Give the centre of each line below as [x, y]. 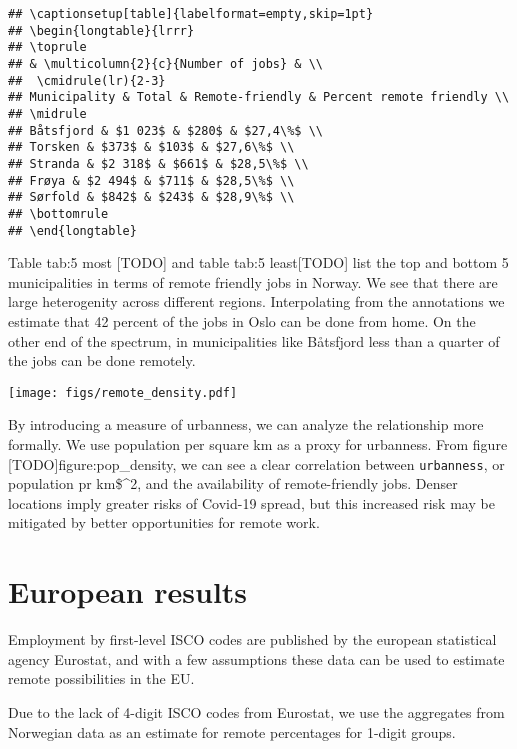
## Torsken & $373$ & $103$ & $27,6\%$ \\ [151, 147]
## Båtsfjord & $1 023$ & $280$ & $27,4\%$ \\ [165, 130]
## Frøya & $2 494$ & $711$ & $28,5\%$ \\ [151, 180]
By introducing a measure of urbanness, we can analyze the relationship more [246, 424]
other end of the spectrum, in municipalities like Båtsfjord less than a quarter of [254, 340]
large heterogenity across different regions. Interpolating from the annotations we [256, 301]
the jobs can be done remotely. [102, 360]
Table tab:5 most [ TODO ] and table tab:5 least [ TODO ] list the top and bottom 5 [258, 262]
